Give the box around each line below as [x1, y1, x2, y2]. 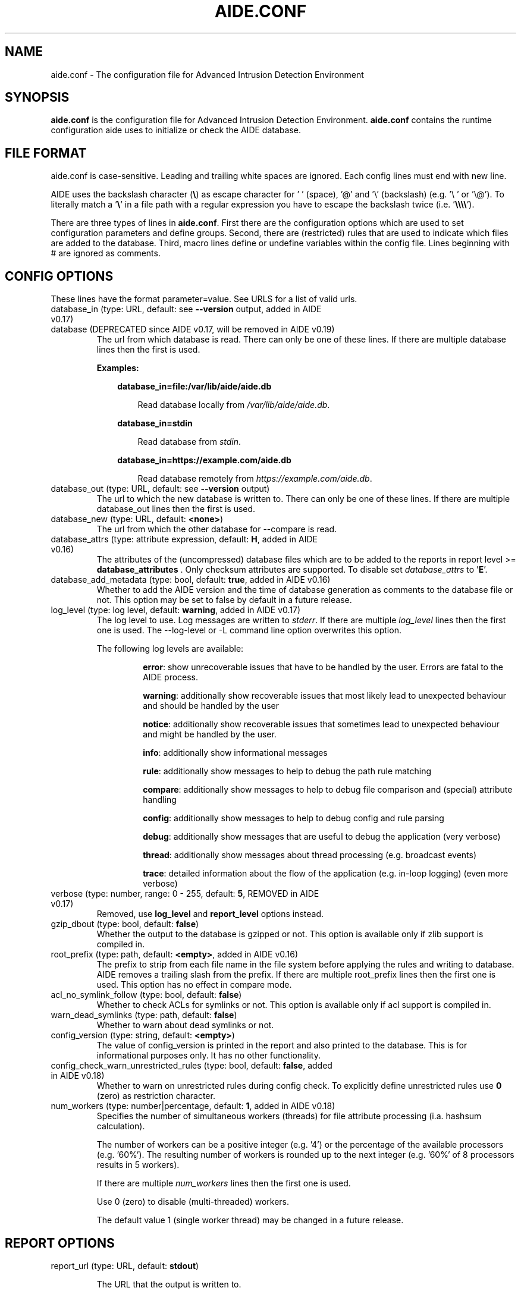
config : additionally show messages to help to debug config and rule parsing [143, 813, 444, 824]
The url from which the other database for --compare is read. [96, 524, 337, 535]
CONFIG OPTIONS [5, 268, 114, 284]
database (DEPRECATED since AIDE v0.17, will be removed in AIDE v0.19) [51, 324, 335, 335]
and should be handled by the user [143, 701, 279, 711]
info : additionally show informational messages [143, 747, 328, 758]
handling [143, 794, 177, 805]
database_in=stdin [117, 418, 193, 429]
